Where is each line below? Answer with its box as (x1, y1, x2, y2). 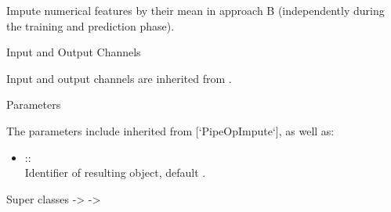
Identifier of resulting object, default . (24, 164, 206, 181)
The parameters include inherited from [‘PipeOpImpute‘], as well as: (6, 122, 335, 138)
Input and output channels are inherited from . (6, 70, 232, 86)
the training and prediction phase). (6, 17, 175, 34)
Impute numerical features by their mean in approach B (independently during (6, 2, 385, 18)
